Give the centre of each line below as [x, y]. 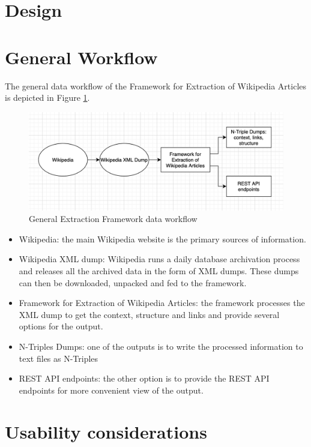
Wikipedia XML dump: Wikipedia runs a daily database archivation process [159, 259]
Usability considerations [106, 431]
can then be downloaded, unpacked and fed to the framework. [133, 282]
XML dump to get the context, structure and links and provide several [149, 314]
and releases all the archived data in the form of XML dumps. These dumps [159, 271]
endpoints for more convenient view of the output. [111, 390]
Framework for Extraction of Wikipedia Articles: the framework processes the [162, 303]
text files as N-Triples [59, 358]
